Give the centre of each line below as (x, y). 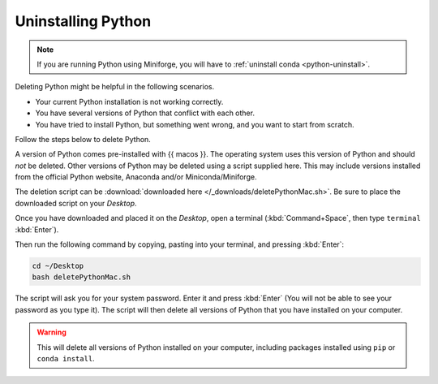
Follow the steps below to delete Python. (83, 139)
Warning (52, 332)
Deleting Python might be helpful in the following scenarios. (115, 87)
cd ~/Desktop (58, 266)
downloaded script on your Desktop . (76, 203)
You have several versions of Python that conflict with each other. (145, 113)
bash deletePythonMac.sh (82, 277)
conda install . (66, 358)
